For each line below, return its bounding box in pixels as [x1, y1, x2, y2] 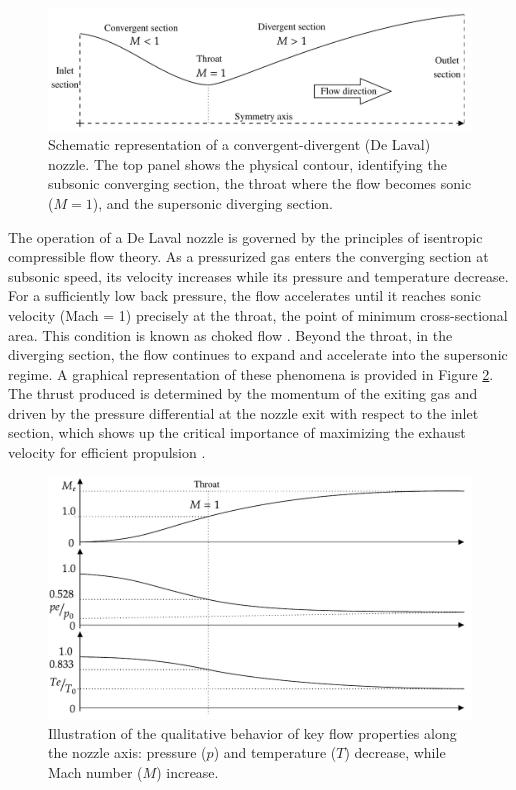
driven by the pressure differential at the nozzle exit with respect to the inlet [8, 402, 479, 423]
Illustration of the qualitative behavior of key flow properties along [48, 722, 457, 743]
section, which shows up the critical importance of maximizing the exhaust [8, 422, 466, 443]
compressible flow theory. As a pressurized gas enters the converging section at [8, 246, 489, 267]
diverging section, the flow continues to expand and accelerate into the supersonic [8, 344, 508, 365]
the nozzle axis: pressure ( [48, 742, 207, 763]
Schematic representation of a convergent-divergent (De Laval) [48, 134, 431, 155]
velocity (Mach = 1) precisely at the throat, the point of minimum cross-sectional [8, 304, 508, 325]
